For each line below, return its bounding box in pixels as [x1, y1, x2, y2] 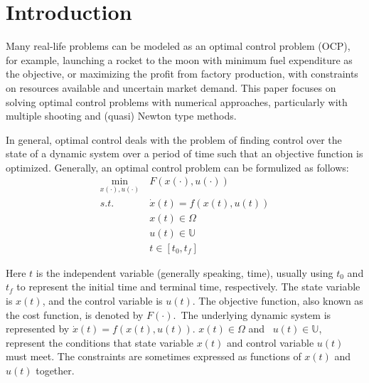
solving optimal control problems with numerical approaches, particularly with [6, 94, 348, 109]
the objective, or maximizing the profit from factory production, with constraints [6, 66, 358, 81]
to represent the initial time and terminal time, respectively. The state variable [16, 279, 360, 294]
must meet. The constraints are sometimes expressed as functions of [6, 349, 301, 364]
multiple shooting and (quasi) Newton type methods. [6, 108, 237, 123]
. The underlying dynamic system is [173, 307, 331, 322]
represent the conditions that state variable [6, 335, 194, 350]
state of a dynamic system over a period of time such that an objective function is [6, 146, 363, 161]
